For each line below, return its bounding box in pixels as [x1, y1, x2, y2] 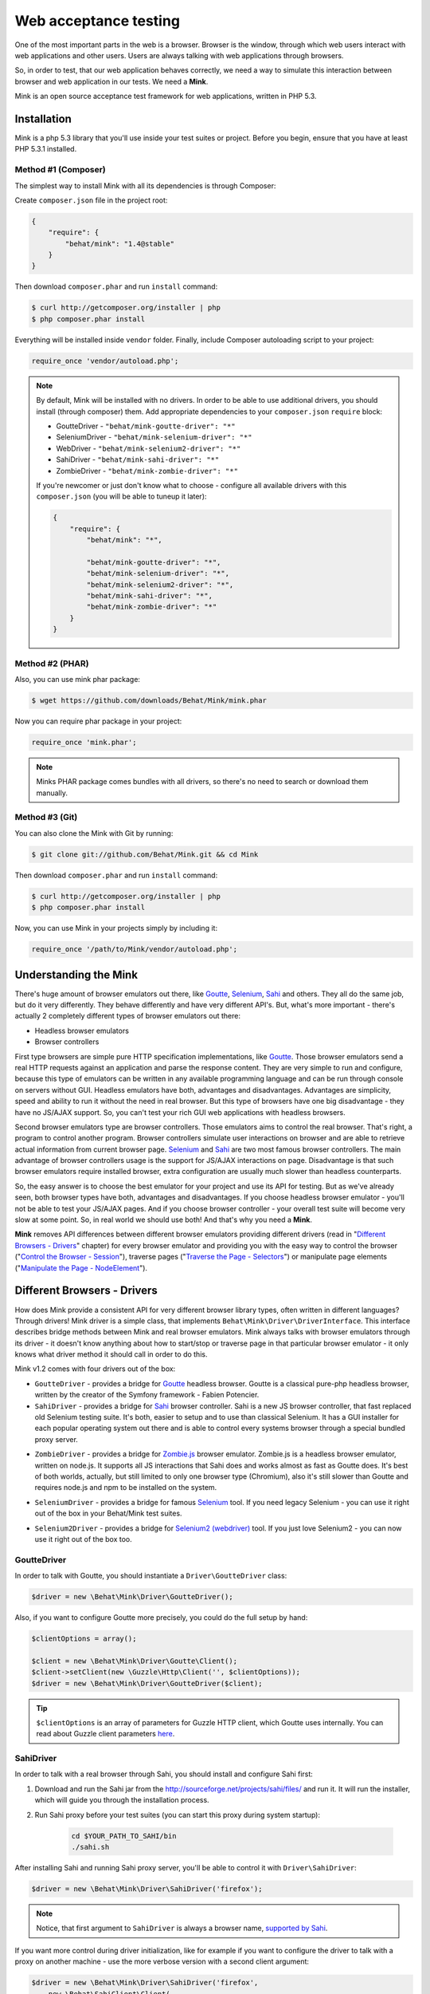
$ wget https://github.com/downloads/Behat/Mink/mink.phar [31, 696, 267, 705]
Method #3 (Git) [14, 812, 78, 823]
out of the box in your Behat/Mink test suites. [34, 1508, 182, 1519]
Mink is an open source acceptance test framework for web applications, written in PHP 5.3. [14, 92, 317, 101]
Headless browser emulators [34, 1026, 129, 1035]
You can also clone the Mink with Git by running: [14, 828, 174, 837]
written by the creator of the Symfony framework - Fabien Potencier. [34, 1390, 260, 1400]
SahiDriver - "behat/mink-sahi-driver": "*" [56, 455, 220, 464]
